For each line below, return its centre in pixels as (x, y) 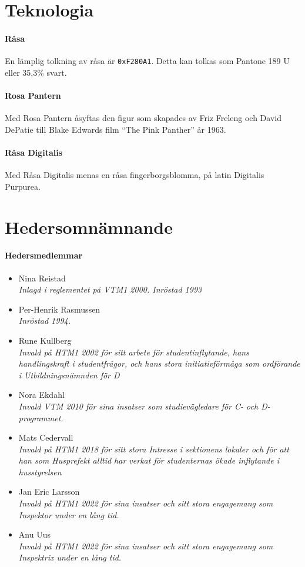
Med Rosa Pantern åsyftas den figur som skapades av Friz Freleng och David (143, 118)
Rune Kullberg (45, 340)
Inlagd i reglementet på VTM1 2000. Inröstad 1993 (110, 289)
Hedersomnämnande (89, 227)
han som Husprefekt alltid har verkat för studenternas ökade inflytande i (149, 460)
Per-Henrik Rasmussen (59, 309)
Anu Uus (34, 534)
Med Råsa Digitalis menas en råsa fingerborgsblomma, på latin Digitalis (135, 175)
